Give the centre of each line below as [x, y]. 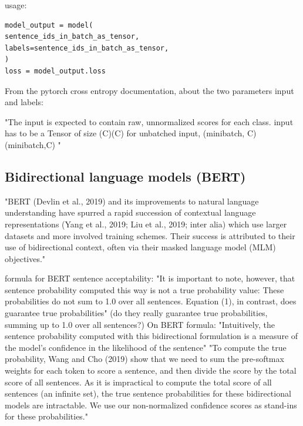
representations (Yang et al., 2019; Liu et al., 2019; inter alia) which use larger [146, 224]
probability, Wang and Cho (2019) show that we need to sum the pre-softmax [144, 359]
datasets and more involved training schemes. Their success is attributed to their [150, 235]
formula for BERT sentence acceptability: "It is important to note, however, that [150, 278]
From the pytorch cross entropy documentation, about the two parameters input [149, 90]
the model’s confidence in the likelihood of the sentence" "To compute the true [146, 347]
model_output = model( [49, 25]
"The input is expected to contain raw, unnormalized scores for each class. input [149, 121]
